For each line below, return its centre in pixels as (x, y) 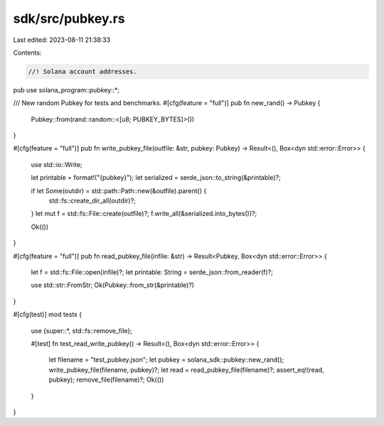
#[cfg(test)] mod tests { (47, 314)
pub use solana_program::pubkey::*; (66, 90)
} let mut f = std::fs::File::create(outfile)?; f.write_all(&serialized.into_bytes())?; (144, 214)
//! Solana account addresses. (83, 71)
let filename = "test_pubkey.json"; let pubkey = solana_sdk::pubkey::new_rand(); (166, 360)
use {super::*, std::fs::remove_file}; (82, 330)
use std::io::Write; (57, 164)
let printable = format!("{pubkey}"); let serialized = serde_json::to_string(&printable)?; (156, 178)
